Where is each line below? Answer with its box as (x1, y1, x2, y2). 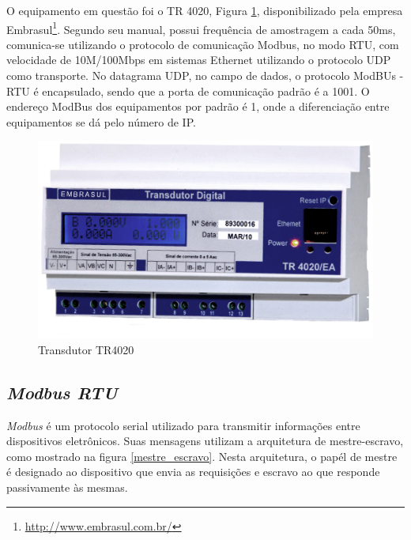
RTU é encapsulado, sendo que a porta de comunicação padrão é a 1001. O (6, 82, 370, 99)
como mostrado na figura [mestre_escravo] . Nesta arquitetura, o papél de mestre (6, 447, 398, 464)
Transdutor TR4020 (38, 341, 134, 357)
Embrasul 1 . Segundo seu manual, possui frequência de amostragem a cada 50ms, (6, 18, 396, 37)
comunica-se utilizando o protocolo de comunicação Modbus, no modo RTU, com (6, 36, 399, 52)
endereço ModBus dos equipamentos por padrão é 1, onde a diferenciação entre (6, 98, 390, 115)
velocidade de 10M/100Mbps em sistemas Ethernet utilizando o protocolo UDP (6, 51, 391, 68)
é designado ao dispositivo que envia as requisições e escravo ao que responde (6, 463, 380, 480)
